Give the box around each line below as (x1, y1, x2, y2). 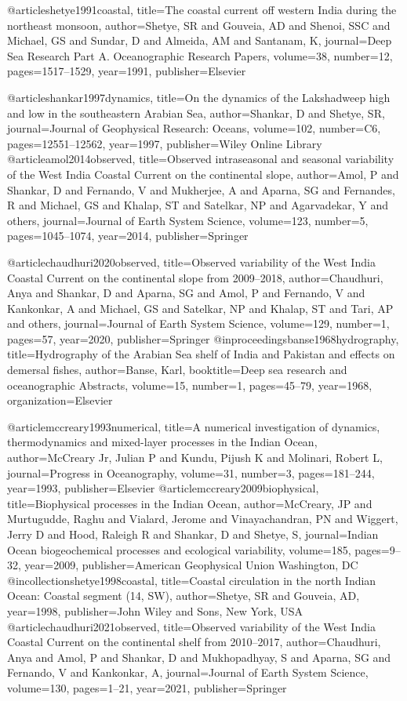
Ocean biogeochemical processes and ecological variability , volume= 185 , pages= (7, 541, 390, 558)
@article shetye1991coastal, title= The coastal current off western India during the (7, 2, 397, 17)
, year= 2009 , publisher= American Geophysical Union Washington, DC (18, 557, 358, 573)
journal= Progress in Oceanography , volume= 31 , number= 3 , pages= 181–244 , (7, 464, 375, 481)
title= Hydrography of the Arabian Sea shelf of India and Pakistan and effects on (7, 346, 395, 362)
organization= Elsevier (7, 392, 113, 409)
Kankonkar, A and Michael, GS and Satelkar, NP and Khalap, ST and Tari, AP (7, 300, 394, 316)
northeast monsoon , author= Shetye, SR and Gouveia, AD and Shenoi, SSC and (7, 16, 391, 33)
